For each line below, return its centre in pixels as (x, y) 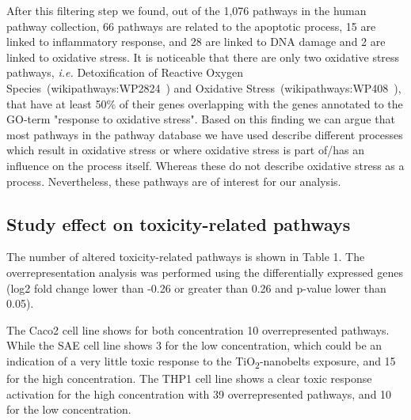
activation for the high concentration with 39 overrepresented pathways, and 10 (199, 394)
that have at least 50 (57, 103)
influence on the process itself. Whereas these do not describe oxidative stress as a (205, 165)
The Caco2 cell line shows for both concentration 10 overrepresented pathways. (198, 329)
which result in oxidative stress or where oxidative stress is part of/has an (186, 150)
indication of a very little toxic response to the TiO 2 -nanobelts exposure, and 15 (201, 361)
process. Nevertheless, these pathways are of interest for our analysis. (174, 181)
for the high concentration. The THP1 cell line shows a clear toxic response (189, 378)
